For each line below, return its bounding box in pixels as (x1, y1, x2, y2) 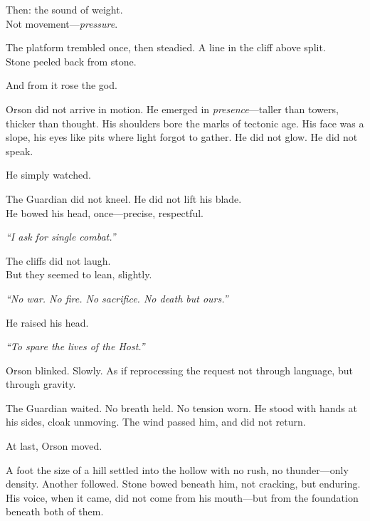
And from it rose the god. (6, 78, 117, 93)
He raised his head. (6, 315, 89, 330)
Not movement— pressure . (6, 16, 118, 31)
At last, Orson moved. (6, 438, 102, 453)
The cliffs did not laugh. (6, 253, 111, 268)
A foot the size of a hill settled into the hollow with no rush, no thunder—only (6, 462, 349, 477)
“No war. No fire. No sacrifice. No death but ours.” (6, 290, 228, 305)
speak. (6, 143, 33, 158)
